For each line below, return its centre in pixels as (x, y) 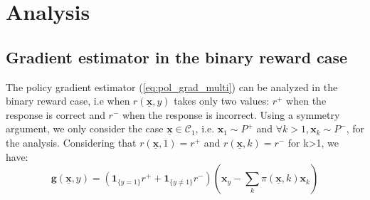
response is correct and (55, 114)
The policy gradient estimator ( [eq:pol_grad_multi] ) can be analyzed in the (172, 86)
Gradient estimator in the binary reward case (177, 57)
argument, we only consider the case (85, 128)
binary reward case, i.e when (68, 101)
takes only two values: (222, 101)
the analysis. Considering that (71, 142)
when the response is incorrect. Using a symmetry (231, 114)
